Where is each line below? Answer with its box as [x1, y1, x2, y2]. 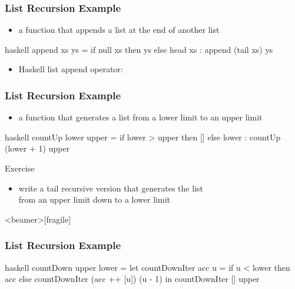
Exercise [5, 162, 35, 174]
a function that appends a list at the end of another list [18, 23, 220, 36]
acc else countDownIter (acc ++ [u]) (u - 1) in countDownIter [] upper [5, 273, 260, 285]
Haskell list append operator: [18, 63, 123, 75]
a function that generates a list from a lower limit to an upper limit [18, 111, 263, 123]
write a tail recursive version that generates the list [18, 182, 203, 194]
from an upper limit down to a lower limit [18, 193, 170, 206]
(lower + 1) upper [5, 142, 70, 154]
